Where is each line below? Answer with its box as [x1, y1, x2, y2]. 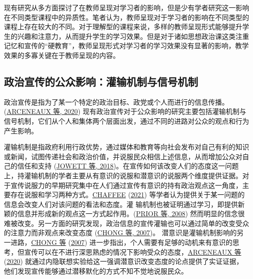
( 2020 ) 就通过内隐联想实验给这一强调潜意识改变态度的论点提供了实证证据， [4, 256, 243, 266]
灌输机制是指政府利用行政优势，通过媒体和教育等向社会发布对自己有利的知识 [4, 142, 249, 152]
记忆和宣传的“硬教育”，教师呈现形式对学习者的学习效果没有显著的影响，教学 [4, 40, 249, 51]
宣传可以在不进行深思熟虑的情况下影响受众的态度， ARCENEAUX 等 [24, 246, 241, 257]
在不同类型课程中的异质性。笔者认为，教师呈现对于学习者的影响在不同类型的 [4, 12, 249, 22]
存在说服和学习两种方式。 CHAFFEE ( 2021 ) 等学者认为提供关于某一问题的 [10, 189, 245, 200]
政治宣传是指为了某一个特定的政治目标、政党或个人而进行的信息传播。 [4, 96, 229, 107]
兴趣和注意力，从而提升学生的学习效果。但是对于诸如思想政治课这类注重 [17, 31, 249, 41]
